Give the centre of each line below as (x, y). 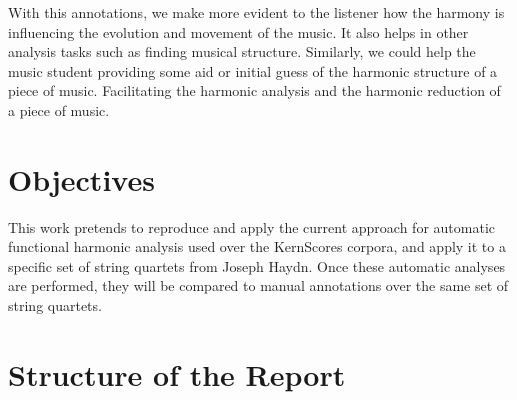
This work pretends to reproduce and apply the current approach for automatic (252, 226)
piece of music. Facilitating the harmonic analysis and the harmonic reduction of (254, 90)
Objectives (81, 178)
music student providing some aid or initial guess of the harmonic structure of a (253, 70)
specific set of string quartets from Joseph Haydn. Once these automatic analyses (257, 265)
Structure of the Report (177, 373)
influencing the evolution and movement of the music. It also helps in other (238, 31)
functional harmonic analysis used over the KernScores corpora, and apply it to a (257, 246)
